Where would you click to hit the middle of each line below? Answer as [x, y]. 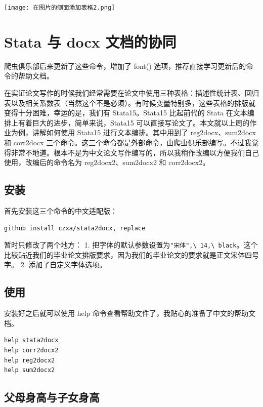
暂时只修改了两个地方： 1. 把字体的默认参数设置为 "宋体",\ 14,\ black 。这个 [131, 245]
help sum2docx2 [30, 370]
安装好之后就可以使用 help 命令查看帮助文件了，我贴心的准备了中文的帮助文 [130, 313]
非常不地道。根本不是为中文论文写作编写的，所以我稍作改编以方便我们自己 [135, 152]
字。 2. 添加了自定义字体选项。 [55, 264]
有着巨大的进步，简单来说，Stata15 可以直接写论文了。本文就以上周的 [134, 122]
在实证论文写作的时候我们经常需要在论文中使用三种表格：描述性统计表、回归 [131, 92]
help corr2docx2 [31, 350]
